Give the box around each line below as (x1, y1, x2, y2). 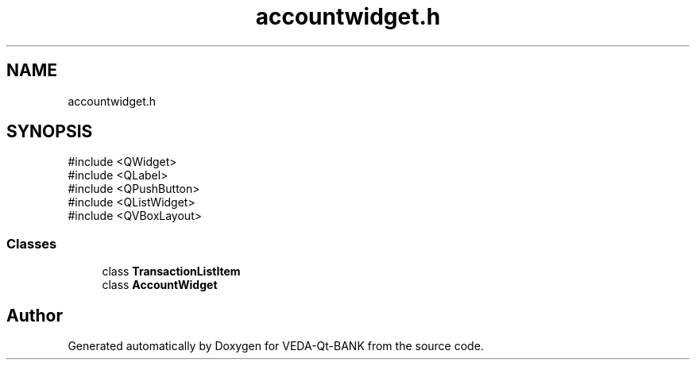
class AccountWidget (102, 278, 218, 292)
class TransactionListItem (102, 264, 241, 279)
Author (6, 305, 63, 326)
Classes (6, 235, 57, 252)
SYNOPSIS (6, 121, 93, 142)
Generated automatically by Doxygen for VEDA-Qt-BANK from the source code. (68, 339, 484, 353)
